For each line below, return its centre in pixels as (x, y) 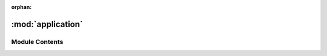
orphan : (21, 7)
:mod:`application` (47, 24)
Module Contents (37, 42)
